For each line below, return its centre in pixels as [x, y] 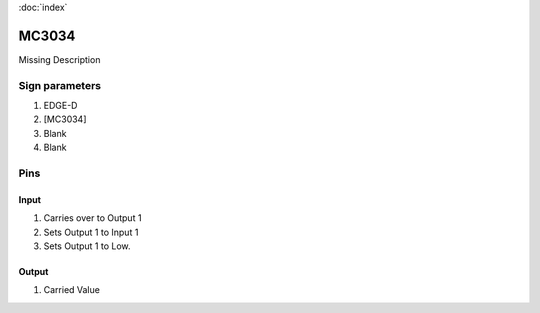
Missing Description [59, 59]
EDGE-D [60, 106]
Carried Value [71, 290]
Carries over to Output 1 [92, 218]
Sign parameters [60, 85]
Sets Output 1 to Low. [87, 246]
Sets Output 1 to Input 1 [91, 232]
